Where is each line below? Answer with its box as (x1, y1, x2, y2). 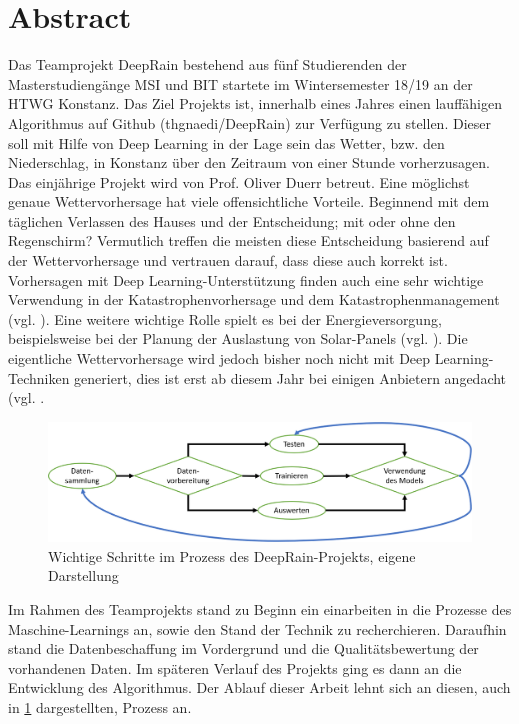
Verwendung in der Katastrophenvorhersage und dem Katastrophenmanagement (8, 289, 500, 310)
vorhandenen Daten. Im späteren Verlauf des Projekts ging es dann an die (8, 657, 462, 678)
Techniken (8, 367, 70, 388)
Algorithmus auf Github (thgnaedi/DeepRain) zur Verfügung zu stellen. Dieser (8, 112, 491, 133)
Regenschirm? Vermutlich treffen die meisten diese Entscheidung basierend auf (8, 230, 489, 251)
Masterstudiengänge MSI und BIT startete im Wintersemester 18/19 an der (8, 73, 473, 94)
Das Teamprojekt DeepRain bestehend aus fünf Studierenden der (8, 54, 407, 75)
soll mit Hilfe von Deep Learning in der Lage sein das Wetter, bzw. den (8, 132, 445, 153)
